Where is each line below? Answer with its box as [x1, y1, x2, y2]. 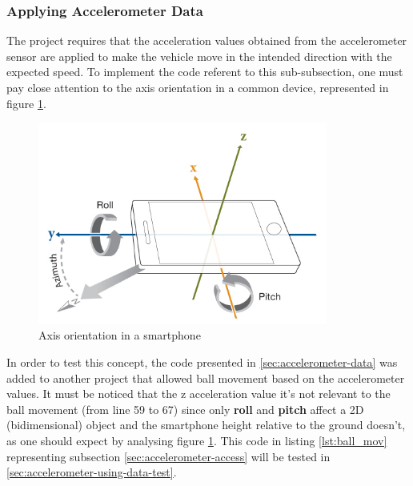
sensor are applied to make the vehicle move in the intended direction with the [6, 47, 392, 64]
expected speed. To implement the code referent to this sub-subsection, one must [6, 63, 403, 80]
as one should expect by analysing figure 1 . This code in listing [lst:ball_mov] [6, 432, 387, 448]
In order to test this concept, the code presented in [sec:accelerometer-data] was [6, 353, 398, 370]
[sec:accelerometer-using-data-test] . [6, 464, 177, 480]
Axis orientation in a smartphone [38, 327, 201, 343]
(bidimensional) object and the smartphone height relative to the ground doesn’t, [6, 416, 406, 433]
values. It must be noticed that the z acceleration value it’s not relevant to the [6, 385, 391, 402]
